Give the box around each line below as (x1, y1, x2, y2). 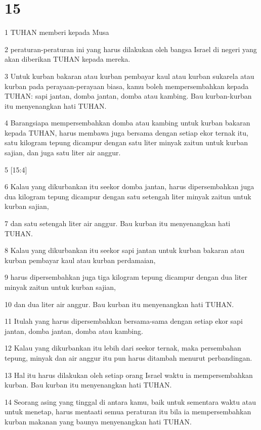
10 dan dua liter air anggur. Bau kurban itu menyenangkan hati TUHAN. (5, 298, 234, 309)
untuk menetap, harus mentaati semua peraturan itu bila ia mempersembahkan (5, 406, 251, 417)
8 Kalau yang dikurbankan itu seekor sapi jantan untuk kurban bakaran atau (5, 245, 245, 255)
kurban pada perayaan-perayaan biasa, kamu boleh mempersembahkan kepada (5, 80, 249, 91)
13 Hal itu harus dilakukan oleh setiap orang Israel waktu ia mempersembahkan (5, 369, 253, 380)
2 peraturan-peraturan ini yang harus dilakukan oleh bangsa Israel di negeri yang (5, 44, 257, 54)
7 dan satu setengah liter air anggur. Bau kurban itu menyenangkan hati (5, 218, 231, 229)
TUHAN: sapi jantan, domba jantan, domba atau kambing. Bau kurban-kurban (5, 91, 252, 101)
